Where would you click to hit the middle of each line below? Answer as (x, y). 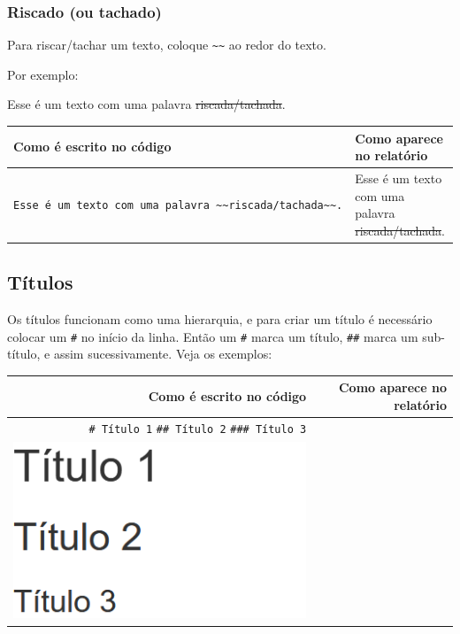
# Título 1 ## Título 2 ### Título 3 (198, 429)
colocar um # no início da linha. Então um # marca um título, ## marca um (213, 336)
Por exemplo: (43, 74)
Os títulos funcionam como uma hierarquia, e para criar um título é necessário (220, 319)
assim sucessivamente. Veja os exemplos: (163, 354)
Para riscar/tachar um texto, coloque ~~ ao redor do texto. (167, 45)
